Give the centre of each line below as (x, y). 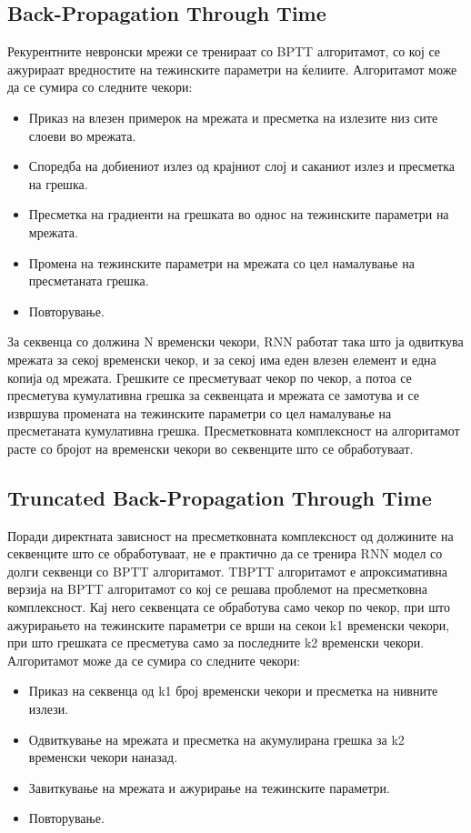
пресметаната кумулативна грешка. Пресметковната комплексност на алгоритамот (234, 431)
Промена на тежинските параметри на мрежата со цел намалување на (221, 262)
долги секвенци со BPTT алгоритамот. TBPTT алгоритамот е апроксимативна (228, 571)
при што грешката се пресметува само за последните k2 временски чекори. (216, 642)
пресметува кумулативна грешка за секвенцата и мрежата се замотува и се (214, 395)
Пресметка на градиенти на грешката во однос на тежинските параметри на (239, 214)
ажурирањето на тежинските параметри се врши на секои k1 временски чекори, (229, 624)
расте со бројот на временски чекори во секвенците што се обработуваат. (210, 448)
